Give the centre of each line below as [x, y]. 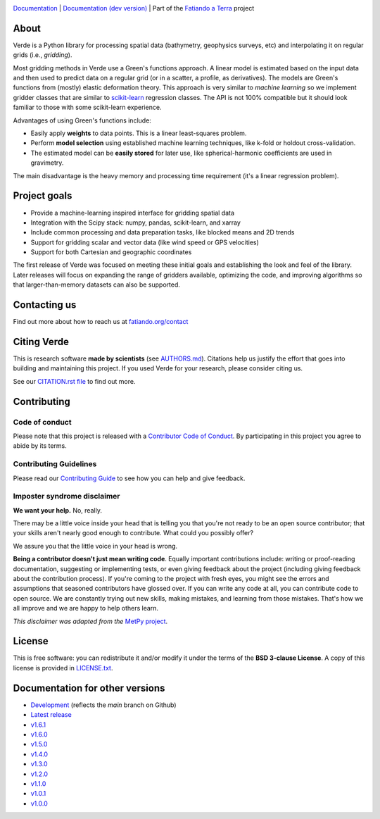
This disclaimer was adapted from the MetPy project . [90, 621]
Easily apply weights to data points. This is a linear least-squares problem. [139, 133]
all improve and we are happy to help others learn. [85, 608]
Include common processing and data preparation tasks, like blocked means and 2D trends [163, 232]
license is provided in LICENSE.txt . [63, 668]
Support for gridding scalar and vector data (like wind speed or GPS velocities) [145, 242]
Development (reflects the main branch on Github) [103, 705]
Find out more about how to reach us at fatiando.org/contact [101, 322]
